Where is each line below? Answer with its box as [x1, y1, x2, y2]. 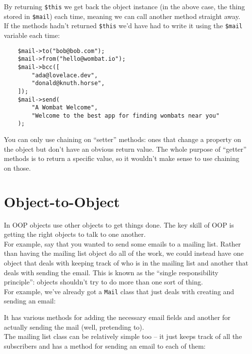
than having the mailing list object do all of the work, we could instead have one [4, 248, 244, 258]
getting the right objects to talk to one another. [4, 229, 146, 239]
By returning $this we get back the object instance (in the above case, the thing [4, 1, 245, 11]
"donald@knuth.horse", [32, 80, 105, 87]
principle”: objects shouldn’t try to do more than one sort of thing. [4, 277, 203, 287]
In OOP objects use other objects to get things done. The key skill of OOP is [4, 219, 234, 230]
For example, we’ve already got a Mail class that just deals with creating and [4, 286, 235, 296]
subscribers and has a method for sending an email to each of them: [4, 340, 206, 351]
